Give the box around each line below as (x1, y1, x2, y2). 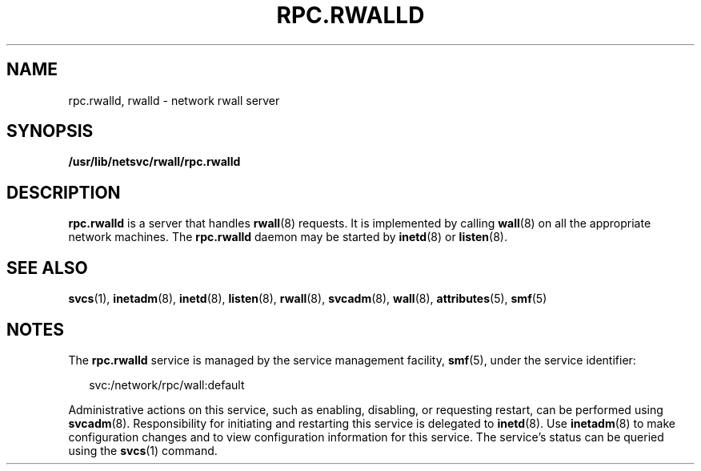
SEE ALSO (6, 257, 88, 278)
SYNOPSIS (6, 121, 94, 142)
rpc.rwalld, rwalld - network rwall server (68, 93, 280, 107)
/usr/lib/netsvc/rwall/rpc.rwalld (68, 155, 241, 169)
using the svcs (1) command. (68, 443, 218, 457)
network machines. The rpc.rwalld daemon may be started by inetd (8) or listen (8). (68, 230, 508, 244)
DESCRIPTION (6, 182, 121, 203)
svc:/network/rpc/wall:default (89, 377, 245, 392)
